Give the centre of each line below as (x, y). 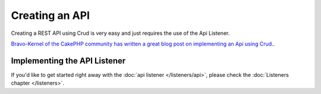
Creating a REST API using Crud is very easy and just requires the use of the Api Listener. (120, 33)
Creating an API (51, 15)
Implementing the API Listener (68, 61)
